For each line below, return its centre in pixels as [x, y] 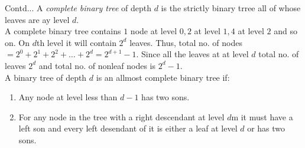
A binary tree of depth [46, 77]
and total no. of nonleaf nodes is [97, 65]
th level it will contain [76, 42]
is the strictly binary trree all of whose [231, 8]
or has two [266, 128]
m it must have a [262, 116]
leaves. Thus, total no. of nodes [186, 42]
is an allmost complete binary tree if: [163, 77]
